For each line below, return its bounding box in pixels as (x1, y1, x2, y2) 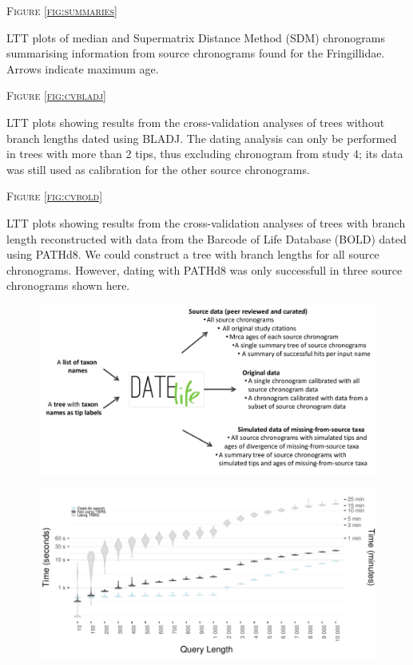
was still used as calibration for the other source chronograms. (6, 160, 310, 177)
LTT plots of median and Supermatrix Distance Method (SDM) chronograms (6, 29, 385, 46)
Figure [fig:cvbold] (6, 188, 103, 204)
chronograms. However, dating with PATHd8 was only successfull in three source (6, 261, 403, 278)
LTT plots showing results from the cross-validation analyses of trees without (6, 113, 385, 130)
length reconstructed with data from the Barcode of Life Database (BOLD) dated (6, 230, 407, 247)
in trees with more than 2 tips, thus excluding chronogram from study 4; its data (6, 145, 403, 162)
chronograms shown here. (6, 277, 130, 294)
